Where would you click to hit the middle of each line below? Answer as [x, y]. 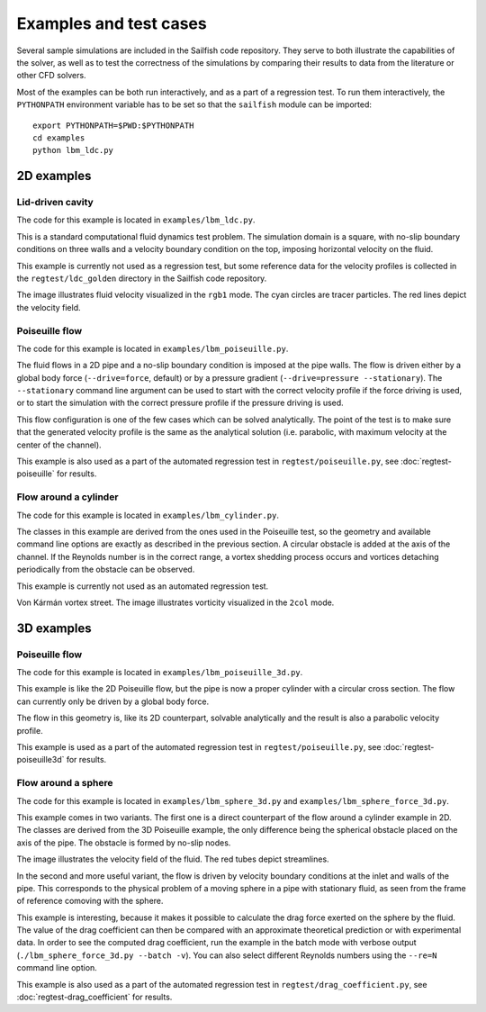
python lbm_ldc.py [73, 150]
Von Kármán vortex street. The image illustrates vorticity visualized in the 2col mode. [175, 602]
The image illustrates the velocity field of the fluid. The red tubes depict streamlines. [173, 859]
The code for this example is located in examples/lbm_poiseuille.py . [153, 348]
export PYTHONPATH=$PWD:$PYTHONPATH [113, 125]
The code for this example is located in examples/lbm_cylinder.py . [148, 515]
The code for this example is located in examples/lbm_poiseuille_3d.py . [160, 673]
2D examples [54, 176]
